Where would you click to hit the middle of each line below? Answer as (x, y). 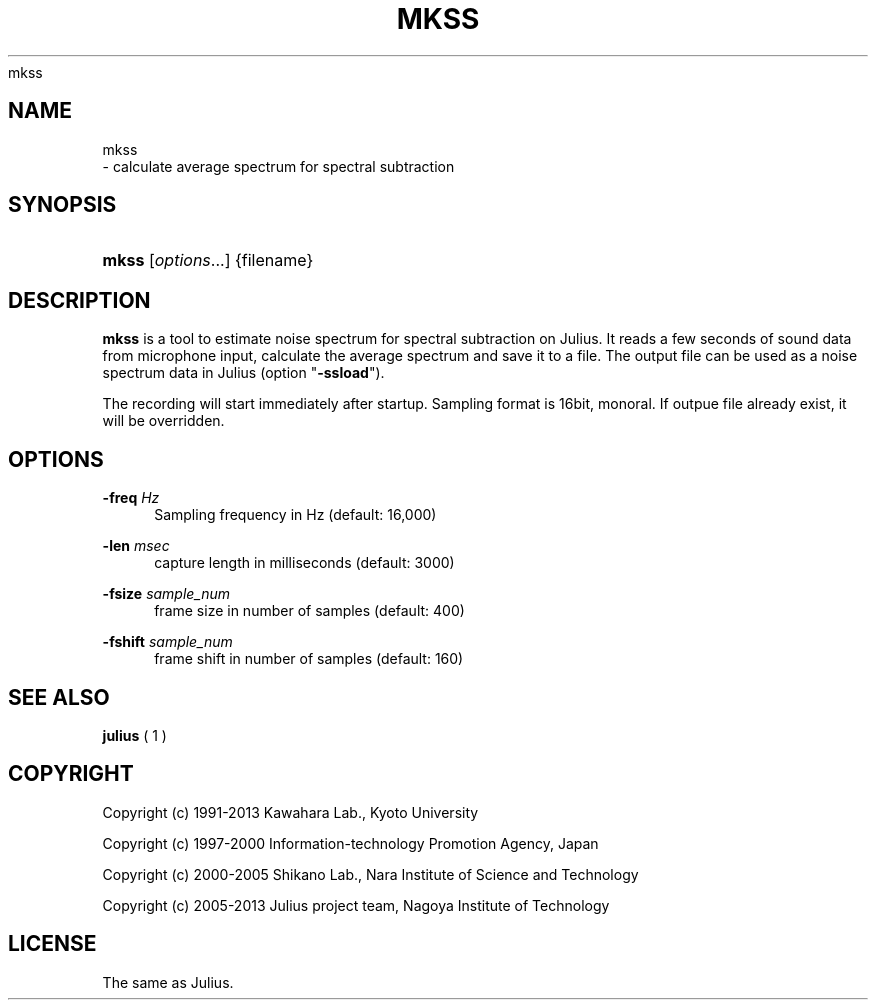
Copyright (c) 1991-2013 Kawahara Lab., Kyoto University (290, 812)
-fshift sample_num (167, 642)
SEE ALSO (59, 697)
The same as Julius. (168, 982)
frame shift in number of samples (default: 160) (309, 659)
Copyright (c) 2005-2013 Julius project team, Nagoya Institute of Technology (356, 905)
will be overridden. (163, 421)
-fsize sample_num (166, 594)
